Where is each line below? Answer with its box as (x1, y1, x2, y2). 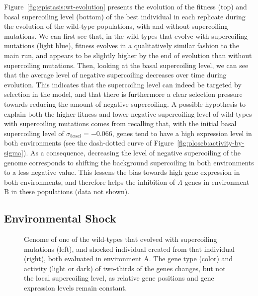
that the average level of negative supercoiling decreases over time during (4, 70, 227, 80)
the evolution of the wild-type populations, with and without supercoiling (4, 21, 228, 31)
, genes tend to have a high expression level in (112, 128, 252, 138)
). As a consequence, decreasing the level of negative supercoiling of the (23, 147, 241, 157)
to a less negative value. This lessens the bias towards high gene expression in (4, 167, 240, 177)
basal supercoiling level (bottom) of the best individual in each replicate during (4, 11, 246, 21)
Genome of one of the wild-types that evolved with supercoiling (24, 234, 217, 244)
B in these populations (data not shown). (4, 186, 130, 197)
